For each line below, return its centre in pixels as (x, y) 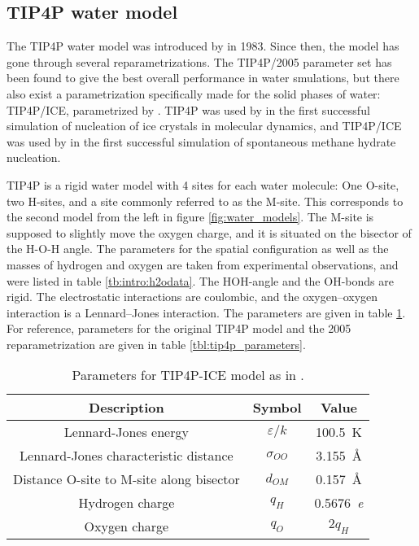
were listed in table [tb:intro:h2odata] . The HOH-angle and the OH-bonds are (200, 280)
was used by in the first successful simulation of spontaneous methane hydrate (201, 141)
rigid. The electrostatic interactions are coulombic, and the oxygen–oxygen (192, 297)
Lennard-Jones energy (126, 432)
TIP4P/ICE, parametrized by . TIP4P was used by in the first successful (188, 109)
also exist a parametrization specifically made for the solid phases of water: (194, 93)
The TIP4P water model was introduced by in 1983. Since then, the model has (203, 46)
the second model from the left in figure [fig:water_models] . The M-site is (190, 217)
